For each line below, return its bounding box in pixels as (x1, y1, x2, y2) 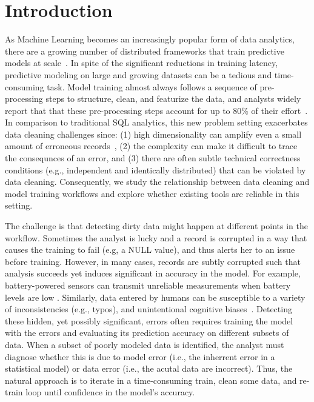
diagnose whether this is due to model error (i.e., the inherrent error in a (5, 350, 275, 363)
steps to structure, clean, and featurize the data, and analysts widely (45, 92, 301, 105)
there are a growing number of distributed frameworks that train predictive (5, 44, 284, 57)
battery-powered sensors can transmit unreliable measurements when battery (5, 279, 291, 291)
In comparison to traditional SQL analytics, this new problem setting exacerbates (5, 116, 308, 129)
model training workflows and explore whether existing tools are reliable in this (5, 187, 299, 199)
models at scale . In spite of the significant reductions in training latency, (5, 56, 278, 69)
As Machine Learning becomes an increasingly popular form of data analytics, (5, 33, 295, 45)
